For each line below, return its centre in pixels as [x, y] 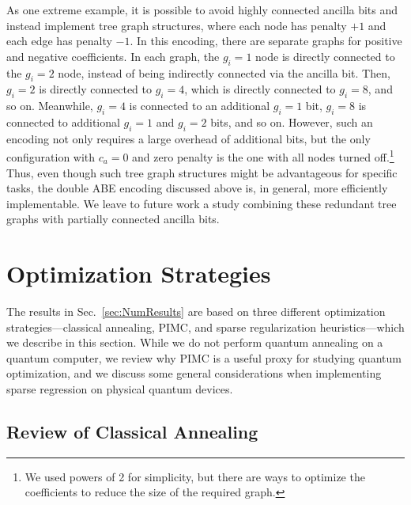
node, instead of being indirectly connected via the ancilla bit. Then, [224, 72]
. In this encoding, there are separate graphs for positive [266, 41]
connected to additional [63, 122]
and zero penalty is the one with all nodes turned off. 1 [263, 156]
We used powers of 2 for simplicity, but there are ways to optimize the [195, 476]
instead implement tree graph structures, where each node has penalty [177, 25]
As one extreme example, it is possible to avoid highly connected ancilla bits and [202, 9]
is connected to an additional [200, 106]
